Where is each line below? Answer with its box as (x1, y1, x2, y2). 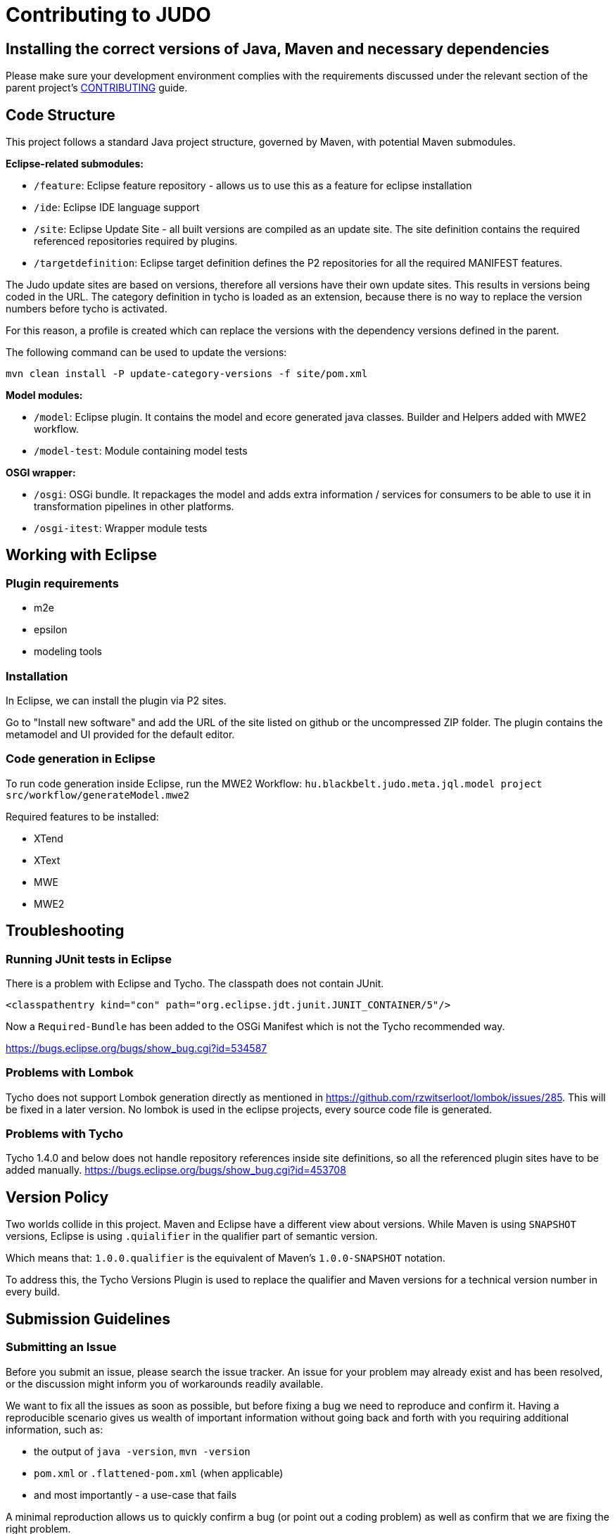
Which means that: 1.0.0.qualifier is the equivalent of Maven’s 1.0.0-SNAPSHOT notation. (6, 1252, 445, 1264)
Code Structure (6, 106, 115, 124)
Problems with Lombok (6, 1065, 134, 1080)
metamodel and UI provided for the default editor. (6, 728, 235, 740)
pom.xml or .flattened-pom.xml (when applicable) (34, 1466, 284, 1479)
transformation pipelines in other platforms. (34, 500, 234, 513)
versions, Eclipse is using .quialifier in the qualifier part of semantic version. (6, 1230, 378, 1243)
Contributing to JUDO (6, 3, 211, 27)
